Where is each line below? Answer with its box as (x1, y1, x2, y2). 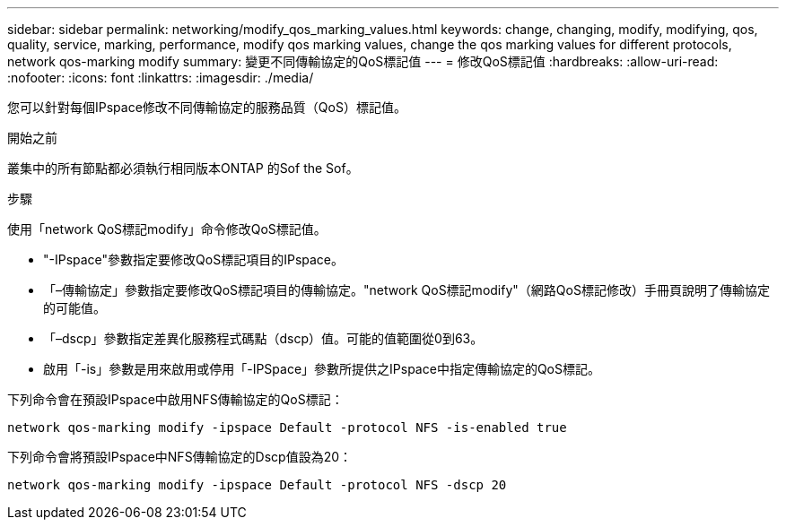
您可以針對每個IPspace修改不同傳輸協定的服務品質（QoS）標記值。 (7, 99, 406, 115)
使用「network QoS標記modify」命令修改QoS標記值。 (7, 221, 327, 237)
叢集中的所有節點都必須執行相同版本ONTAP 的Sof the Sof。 (7, 160, 359, 176)
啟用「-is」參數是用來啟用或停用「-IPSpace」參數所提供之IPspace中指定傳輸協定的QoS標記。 (43, 361, 600, 376)
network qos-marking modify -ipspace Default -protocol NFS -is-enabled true (7, 420, 567, 435)
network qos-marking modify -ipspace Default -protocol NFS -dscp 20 (7, 478, 507, 492)
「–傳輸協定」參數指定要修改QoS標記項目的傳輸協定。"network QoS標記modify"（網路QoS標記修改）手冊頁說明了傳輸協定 (43, 282, 770, 298)
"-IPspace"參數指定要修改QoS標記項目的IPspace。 (43, 252, 345, 267)
